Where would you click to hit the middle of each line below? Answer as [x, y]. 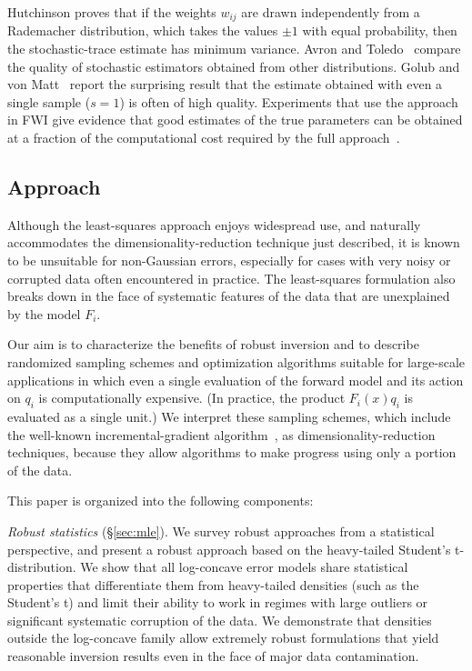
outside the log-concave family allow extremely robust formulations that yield [223, 638]
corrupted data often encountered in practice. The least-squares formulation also [231, 278]
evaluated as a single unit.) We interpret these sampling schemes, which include [229, 416]
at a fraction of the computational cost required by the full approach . [204, 138]
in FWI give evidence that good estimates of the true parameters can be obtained [235, 120]
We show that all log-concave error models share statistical [244, 567]
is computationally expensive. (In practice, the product [192, 398]
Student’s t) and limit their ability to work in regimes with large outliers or [218, 602]
